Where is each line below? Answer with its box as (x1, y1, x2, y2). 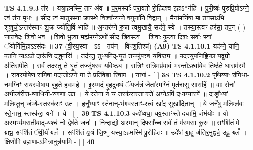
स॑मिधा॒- (232, 70, 250, 80)
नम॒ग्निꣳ (4, 79, 22, 89)
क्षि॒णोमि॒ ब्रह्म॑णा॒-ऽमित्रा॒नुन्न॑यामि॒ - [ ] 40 (4, 136, 95, 147)
